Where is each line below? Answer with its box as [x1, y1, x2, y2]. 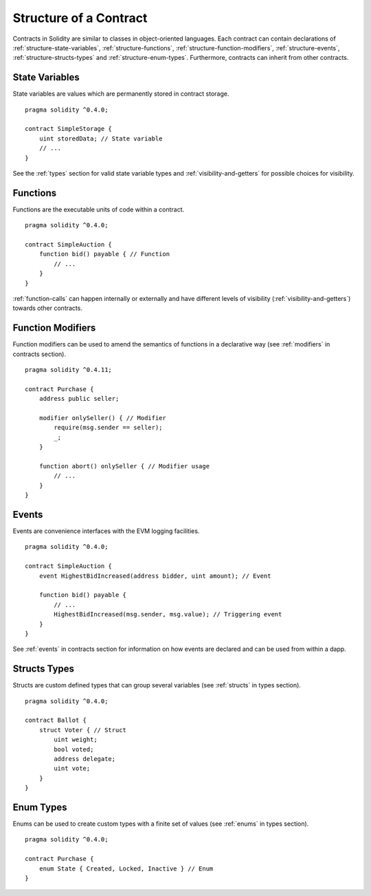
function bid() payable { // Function [38, 250, 170, 258]
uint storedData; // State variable [38, 134, 163, 143]
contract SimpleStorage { [25, 125, 113, 133]
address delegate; [54, 755, 116, 762]
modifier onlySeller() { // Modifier [38, 414, 166, 422]
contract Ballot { [25, 716, 87, 725]
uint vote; [54, 764, 91, 773]
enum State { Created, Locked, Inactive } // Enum [38, 864, 214, 873]
